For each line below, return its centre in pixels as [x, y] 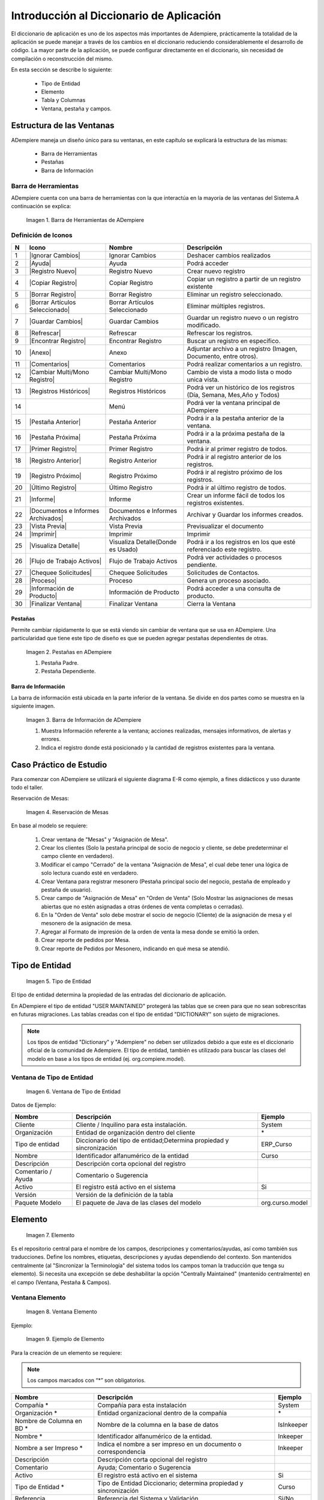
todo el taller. [27, 787]
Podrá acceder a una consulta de [234, 588]
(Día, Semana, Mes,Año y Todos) [233, 395]
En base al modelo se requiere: [49, 826]
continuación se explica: [41, 206]
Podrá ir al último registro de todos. [237, 487]
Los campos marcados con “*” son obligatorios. [87, 1381]
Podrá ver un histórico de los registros [241, 387]
